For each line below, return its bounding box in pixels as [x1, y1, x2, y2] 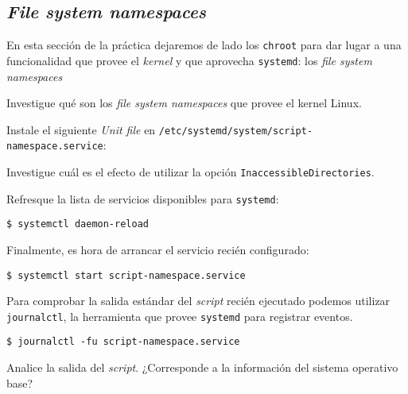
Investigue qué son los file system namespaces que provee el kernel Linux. [6, 95, 362, 111]
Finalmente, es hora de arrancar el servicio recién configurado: [6, 241, 309, 257]
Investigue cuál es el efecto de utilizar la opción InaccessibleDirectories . [6, 164, 375, 180]
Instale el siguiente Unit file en [6, 121, 156, 137]
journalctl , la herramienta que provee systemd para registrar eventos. [6, 307, 353, 324]
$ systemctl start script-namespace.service [6, 269, 246, 281]
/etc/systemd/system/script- [158, 125, 313, 137]
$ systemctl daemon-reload [6, 218, 149, 230]
